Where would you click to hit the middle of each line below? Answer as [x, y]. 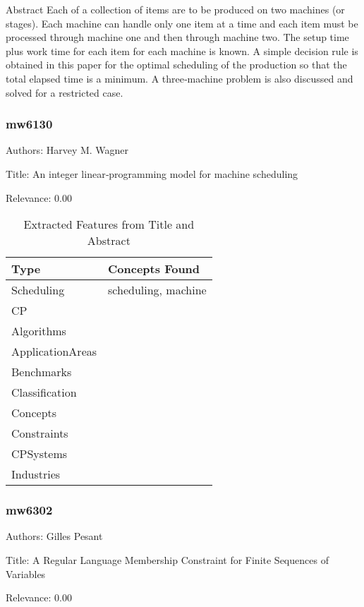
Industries [36, 474]
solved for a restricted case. [65, 92]
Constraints [40, 433]
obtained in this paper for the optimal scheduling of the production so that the [176, 65]
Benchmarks [42, 372]
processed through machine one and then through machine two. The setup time [177, 37]
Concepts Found [154, 269]
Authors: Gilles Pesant [54, 536]
